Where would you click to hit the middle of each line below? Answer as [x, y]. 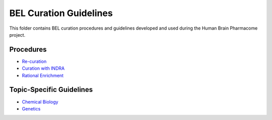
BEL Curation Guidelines [61, 13]
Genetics [31, 108]
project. [17, 35]
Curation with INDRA [43, 68]
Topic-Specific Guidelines [51, 90]
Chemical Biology [40, 102]
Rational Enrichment [43, 75]
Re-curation [34, 61]
